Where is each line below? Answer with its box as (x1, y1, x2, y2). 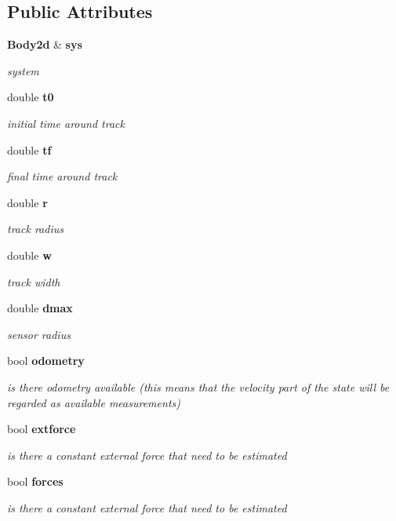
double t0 (7, 89, 54, 105)
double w (7, 246, 52, 263)
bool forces (7, 473, 64, 490)
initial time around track (7, 115, 125, 131)
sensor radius (7, 326, 71, 342)
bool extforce (7, 421, 76, 437)
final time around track (7, 168, 118, 184)
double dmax (7, 300, 73, 316)
